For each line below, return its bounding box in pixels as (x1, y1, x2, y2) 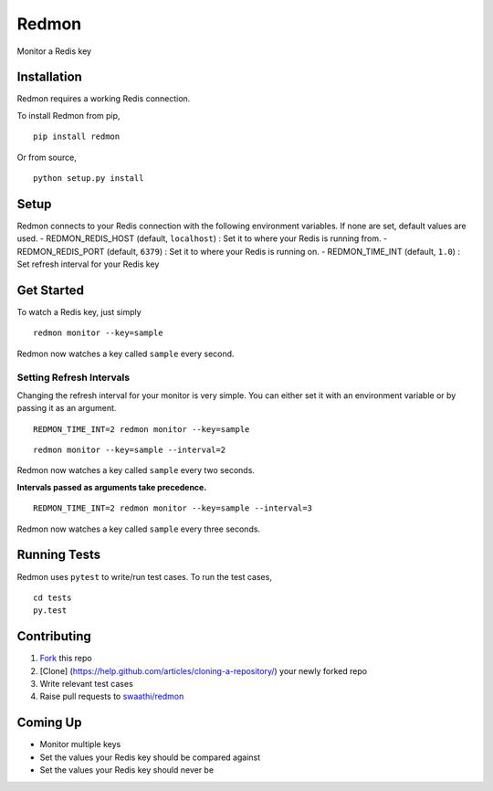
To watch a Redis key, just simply (16, 307, 142, 317)
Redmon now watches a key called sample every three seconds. (16, 523, 260, 534)
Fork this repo (39, 653, 92, 664)
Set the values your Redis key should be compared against (39, 752, 261, 763)
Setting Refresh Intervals (16, 371, 131, 384)
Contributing (16, 628, 91, 644)
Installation (16, 69, 82, 85)
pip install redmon (33, 132, 121, 142)
